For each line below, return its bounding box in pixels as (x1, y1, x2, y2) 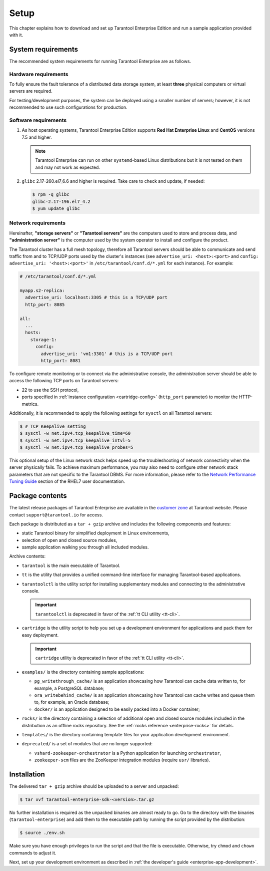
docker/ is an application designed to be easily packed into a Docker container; (34, 706, 200, 712)
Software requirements (9, 117, 67, 124)
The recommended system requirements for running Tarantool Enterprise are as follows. (9, 58, 191, 64)
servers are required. (9, 88, 52, 94)
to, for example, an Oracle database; (34, 699, 109, 705)
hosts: (25, 330, 41, 336)
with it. (9, 32, 23, 38)
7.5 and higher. (21, 134, 52, 140)
